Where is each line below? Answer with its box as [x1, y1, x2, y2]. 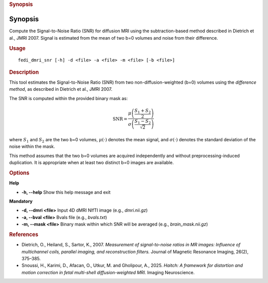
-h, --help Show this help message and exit [21, 189, 111, 195]
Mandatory [9, 198, 33, 204]
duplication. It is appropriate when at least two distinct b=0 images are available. [9, 160, 174, 166]
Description [9, 68, 39, 75]
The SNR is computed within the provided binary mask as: [9, 95, 128, 101]
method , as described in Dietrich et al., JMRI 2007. [9, 86, 113, 92]
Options [9, 169, 30, 176]
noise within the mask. [9, 144, 56, 150]
